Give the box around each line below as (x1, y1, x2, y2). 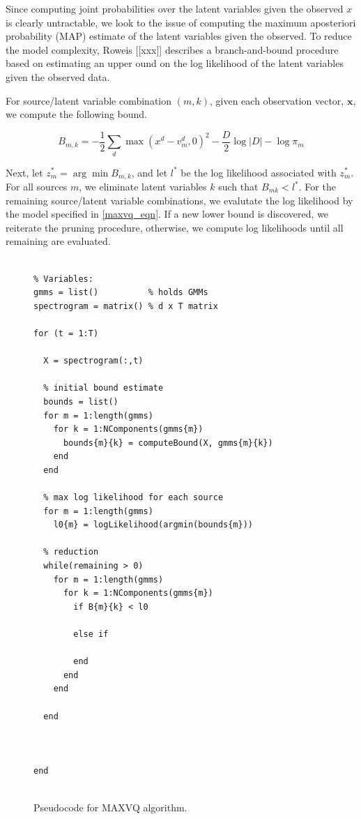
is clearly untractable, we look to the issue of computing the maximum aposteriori (6, 15, 356, 29)
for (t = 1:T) (33, 328, 99, 338)
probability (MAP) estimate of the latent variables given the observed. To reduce (6, 29, 352, 43)
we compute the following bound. (6, 107, 148, 121)
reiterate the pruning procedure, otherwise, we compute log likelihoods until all (6, 220, 344, 234)
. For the (298, 179, 336, 193)
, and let (131, 165, 168, 179)
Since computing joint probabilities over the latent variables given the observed (6, 1, 344, 15)
